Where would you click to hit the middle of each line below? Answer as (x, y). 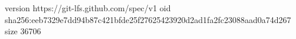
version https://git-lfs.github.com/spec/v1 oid (88, 8)
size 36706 (23, 31)
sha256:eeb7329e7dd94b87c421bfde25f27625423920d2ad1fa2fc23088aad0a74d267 (148, 19)
